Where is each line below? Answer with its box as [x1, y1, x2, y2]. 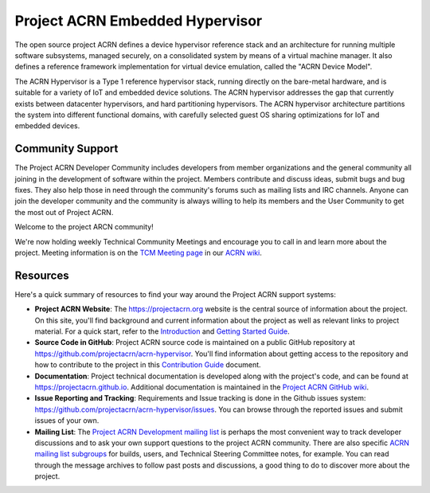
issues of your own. [34, 416, 100, 425]
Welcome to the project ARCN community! [14, 222, 154, 232]
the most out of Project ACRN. [14, 207, 114, 217]
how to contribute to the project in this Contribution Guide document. [34, 360, 262, 370]
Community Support [14, 142, 119, 155]
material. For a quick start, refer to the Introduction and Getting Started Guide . [34, 327, 290, 336]
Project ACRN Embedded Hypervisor [14, 12, 263, 29]
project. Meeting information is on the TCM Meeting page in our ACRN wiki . [14, 248, 262, 257]
